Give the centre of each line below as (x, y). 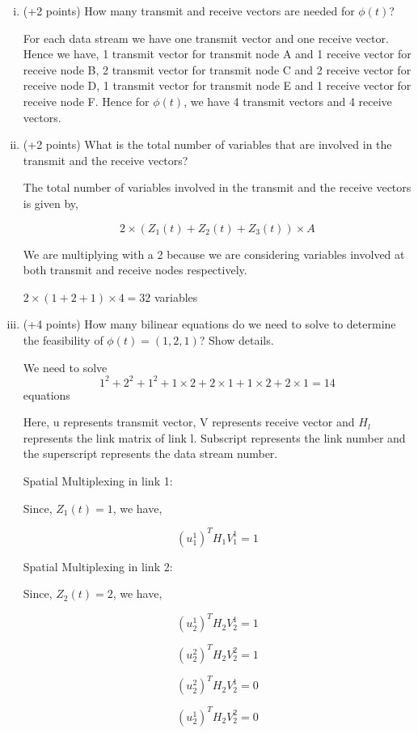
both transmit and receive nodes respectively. (135, 270)
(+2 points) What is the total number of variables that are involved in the (207, 144)
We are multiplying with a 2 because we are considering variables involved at (214, 254)
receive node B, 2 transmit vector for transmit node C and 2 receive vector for (217, 69)
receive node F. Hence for (86, 101)
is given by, (51, 203)
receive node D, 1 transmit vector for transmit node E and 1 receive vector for (217, 85)
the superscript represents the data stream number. (150, 453)
